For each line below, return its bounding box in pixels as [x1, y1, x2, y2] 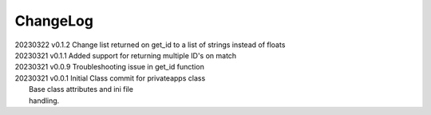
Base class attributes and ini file [29, 85, 133, 94]
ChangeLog [14, 12, 93, 30]
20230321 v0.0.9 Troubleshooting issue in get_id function [14, 62, 205, 72]
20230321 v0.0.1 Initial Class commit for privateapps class [14, 73, 206, 83]
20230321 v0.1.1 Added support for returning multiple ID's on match [14, 50, 237, 60]
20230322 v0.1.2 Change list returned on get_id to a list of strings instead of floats [14, 40, 286, 50]
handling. [29, 96, 60, 105]
